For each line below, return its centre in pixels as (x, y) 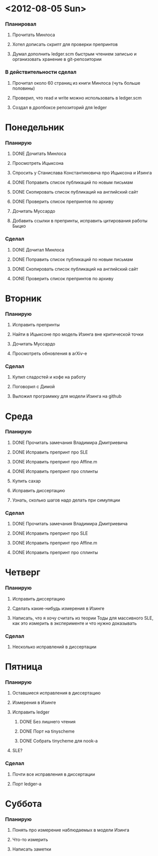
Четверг (23, 573)
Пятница (24, 667)
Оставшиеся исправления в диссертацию (56, 693)
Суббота (24, 804)
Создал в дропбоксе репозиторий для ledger (60, 107)
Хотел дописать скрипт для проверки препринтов (65, 45)
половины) (24, 88)
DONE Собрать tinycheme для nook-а (59, 741)
